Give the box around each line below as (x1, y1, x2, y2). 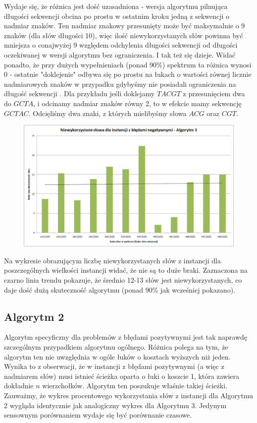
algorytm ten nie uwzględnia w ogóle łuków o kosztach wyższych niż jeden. (4, 351, 231, 362)
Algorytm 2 (4, 308, 64, 324)
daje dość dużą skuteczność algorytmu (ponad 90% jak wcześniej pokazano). (4, 284, 235, 295)
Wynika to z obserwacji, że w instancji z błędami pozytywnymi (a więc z (4, 361, 224, 371)
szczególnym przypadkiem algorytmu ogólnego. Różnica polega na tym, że (4, 342, 228, 352)
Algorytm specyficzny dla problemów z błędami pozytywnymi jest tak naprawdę (4, 332, 248, 342)
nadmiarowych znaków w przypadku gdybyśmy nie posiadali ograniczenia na (4, 78, 236, 89)
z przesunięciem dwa (183, 88, 245, 99)
